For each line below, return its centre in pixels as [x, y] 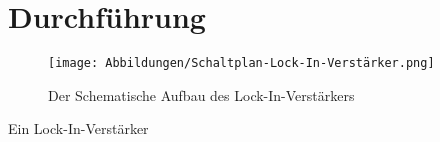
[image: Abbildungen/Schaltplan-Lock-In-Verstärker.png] [241, 63]
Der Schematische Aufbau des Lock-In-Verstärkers [201, 94]
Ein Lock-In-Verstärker [78, 128]
